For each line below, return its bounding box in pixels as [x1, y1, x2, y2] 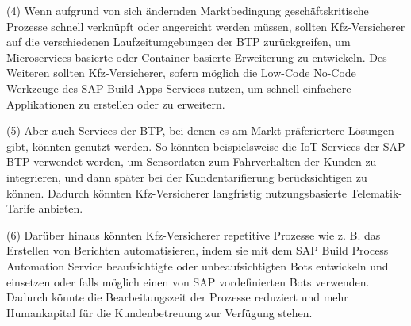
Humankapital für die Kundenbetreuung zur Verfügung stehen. [6, 304, 313, 320]
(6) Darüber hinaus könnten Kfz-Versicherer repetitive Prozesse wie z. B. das [6, 226, 381, 243]
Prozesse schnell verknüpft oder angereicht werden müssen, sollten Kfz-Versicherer [6, 17, 405, 34]
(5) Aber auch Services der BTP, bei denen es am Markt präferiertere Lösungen [6, 122, 394, 139]
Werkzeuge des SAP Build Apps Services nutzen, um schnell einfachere [6, 79, 351, 96]
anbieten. [38, 200, 83, 217]
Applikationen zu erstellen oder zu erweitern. [6, 95, 225, 112]
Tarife [6, 200, 35, 217]
